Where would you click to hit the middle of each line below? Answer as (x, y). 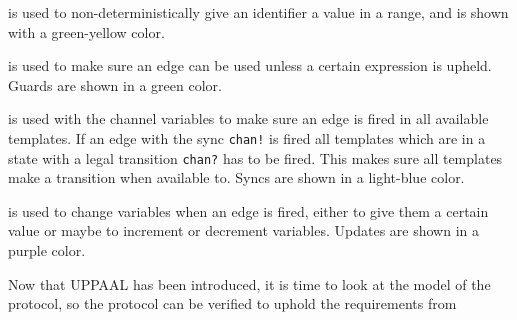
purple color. (47, 250)
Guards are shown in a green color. (115, 84)
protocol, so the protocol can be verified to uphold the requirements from (232, 303)
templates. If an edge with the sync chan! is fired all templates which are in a (247, 137)
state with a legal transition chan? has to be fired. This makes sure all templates (255, 157)
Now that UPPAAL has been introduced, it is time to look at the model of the (249, 283)
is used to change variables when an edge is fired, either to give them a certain (248, 210)
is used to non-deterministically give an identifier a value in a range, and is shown (258, 12)
